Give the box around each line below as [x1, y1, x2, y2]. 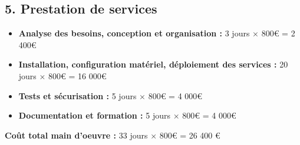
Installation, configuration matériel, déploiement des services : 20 [18, 58, 288, 70]
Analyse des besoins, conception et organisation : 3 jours [18, 27, 250, 39]
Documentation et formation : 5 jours [18, 109, 170, 122]
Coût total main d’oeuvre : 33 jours [5, 129, 148, 141]
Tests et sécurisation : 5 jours [18, 89, 137, 102]
